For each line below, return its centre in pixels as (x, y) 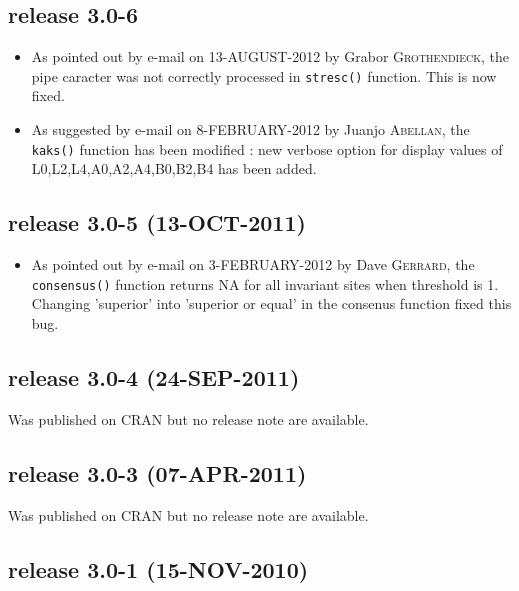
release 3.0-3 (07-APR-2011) (157, 472)
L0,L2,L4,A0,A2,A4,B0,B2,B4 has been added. (174, 168)
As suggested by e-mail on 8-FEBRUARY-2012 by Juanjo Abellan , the (250, 129)
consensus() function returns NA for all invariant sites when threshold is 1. (265, 283)
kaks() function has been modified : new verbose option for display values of (267, 148)
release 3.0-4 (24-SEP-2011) (154, 376)
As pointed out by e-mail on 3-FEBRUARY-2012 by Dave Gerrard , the (253, 264)
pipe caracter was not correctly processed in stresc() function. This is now (264, 75)
